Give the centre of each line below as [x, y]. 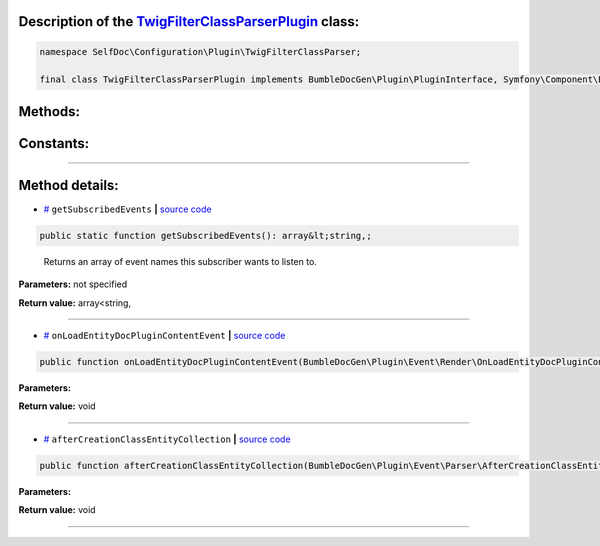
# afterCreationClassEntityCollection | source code [167, 439]
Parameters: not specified [73, 284]
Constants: [54, 143]
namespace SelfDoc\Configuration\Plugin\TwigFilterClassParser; [200, 51]
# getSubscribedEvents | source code [127, 209]
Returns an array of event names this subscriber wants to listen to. [180, 261]
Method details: [68, 185]
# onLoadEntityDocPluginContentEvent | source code [164, 336]
